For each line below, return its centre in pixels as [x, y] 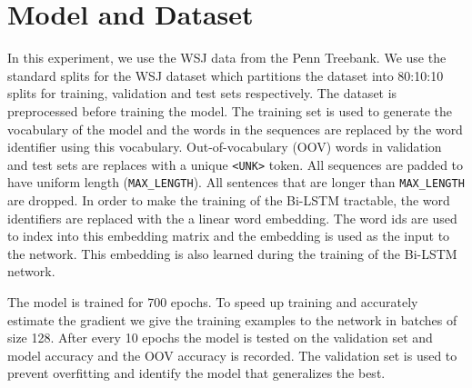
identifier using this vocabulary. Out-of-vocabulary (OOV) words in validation [225, 147]
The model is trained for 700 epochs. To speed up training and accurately [213, 301]
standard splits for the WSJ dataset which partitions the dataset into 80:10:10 [226, 75]
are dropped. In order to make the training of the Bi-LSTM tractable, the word [229, 200]
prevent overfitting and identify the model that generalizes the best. [196, 373]
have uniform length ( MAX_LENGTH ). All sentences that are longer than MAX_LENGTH [236, 182]
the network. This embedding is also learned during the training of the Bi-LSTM [232, 253]
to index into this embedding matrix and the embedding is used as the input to [229, 236]
